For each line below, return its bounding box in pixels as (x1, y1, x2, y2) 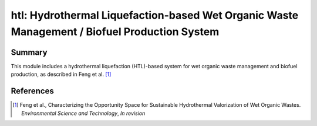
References (11, 86, 54, 96)
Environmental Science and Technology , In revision (21, 110, 146, 117)
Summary (11, 47, 48, 57)
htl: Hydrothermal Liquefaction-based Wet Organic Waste (11, 9, 299, 22)
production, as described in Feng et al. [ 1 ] (11, 71, 112, 78)
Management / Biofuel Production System (11, 25, 220, 38)
